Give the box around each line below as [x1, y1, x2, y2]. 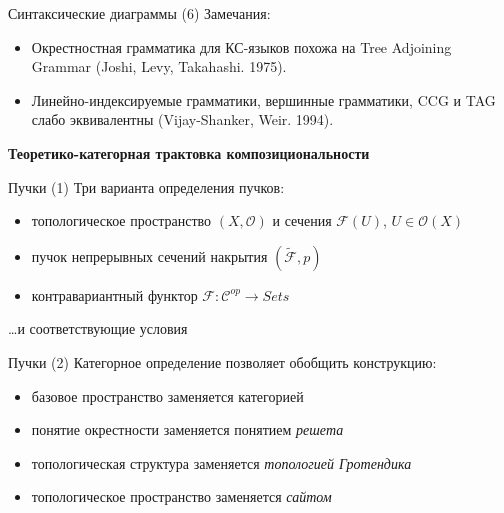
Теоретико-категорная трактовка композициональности [8, 142, 370, 163]
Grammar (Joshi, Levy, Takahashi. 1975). [31, 56, 287, 77]
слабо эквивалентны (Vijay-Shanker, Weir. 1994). [31, 109, 334, 130]
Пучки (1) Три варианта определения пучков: [8, 176, 285, 197]
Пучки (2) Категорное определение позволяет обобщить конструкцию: [8, 351, 437, 372]
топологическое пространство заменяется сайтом [31, 486, 332, 507]
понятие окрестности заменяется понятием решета [31, 419, 344, 440]
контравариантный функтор [31, 284, 198, 305]
